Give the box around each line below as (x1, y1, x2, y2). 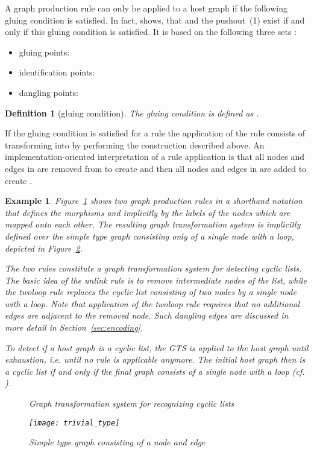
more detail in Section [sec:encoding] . (5, 321, 143, 334)
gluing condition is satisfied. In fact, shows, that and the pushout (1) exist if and (5, 13, 305, 26)
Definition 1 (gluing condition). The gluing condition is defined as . (5, 106, 259, 119)
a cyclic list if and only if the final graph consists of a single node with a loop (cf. (5, 364, 305, 377)
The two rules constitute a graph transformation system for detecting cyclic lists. (5, 262, 302, 275)
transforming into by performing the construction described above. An (5, 138, 265, 151)
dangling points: (19, 86, 78, 98)
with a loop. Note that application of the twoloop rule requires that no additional (5, 297, 300, 310)
